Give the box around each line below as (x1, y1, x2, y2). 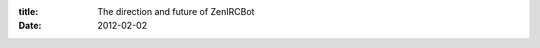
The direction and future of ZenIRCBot (97, 6, 255, 17)
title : (18, 6, 39, 17)
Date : (18, 20, 42, 32)
